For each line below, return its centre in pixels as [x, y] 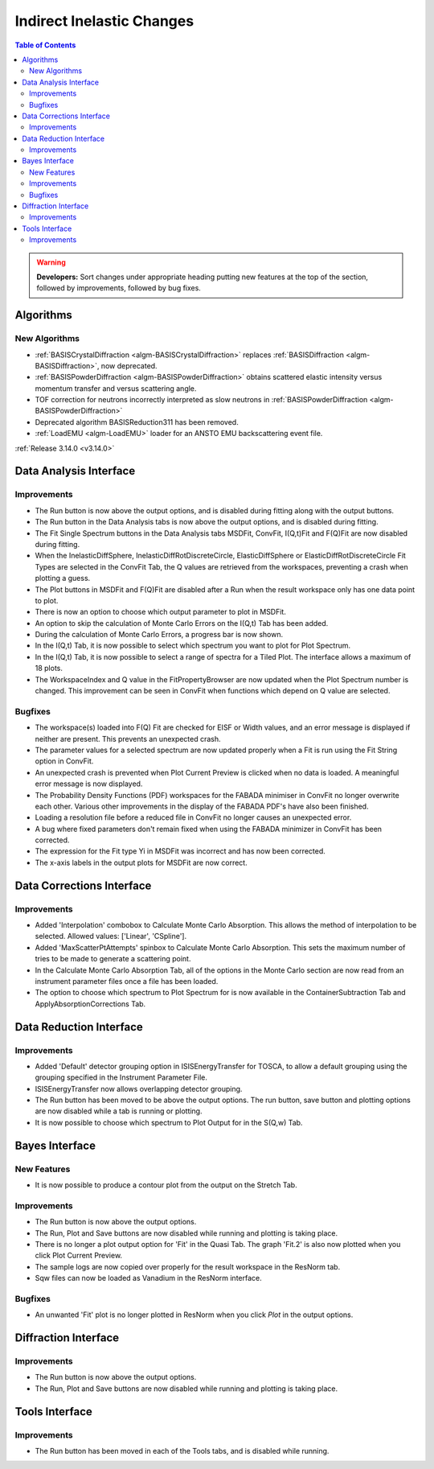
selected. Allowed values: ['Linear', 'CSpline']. [111, 936]
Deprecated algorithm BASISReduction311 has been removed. [137, 422]
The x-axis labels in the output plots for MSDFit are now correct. [141, 862]
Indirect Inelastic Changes [104, 21]
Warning [51, 262]
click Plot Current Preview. [79, 1256]
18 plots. [49, 669]
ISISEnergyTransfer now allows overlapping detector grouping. [139, 1088]
